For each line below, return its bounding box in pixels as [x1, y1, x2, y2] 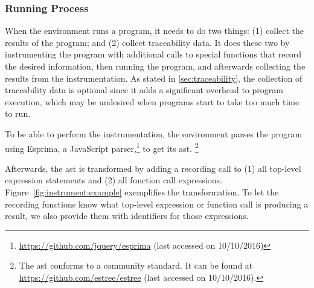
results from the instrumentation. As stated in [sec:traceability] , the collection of [5, 71, 303, 84]
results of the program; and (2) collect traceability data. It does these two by [5, 36, 290, 48]
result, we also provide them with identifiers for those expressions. [5, 209, 249, 222]
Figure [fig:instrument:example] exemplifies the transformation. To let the [5, 186, 279, 198]
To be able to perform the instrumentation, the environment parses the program [5, 127, 303, 140]
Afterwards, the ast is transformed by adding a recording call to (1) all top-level [5, 162, 301, 174]
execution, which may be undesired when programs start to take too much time [5, 95, 300, 108]
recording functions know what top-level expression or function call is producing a [5, 197, 309, 210]
